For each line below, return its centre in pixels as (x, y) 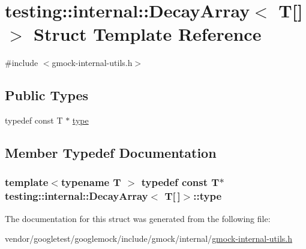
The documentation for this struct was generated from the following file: (138, 218)
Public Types (47, 95)
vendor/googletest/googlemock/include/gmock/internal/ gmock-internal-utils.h (149, 238)
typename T (91, 182)
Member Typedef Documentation (111, 153)
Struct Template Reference (148, 34)
